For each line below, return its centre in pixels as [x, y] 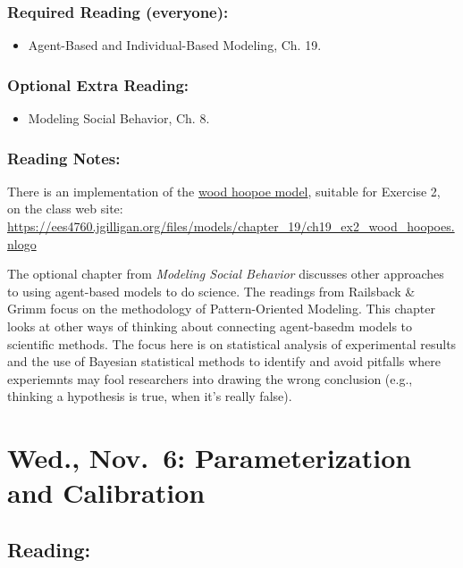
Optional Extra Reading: [98, 84]
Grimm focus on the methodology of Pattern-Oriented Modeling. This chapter [221, 309]
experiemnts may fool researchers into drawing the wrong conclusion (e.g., [210, 378]
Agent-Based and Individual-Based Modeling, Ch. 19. [175, 45]
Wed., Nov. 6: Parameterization [210, 458]
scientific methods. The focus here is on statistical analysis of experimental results [232, 343]
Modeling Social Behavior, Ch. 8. [119, 118]
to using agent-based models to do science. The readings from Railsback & [211, 291]
